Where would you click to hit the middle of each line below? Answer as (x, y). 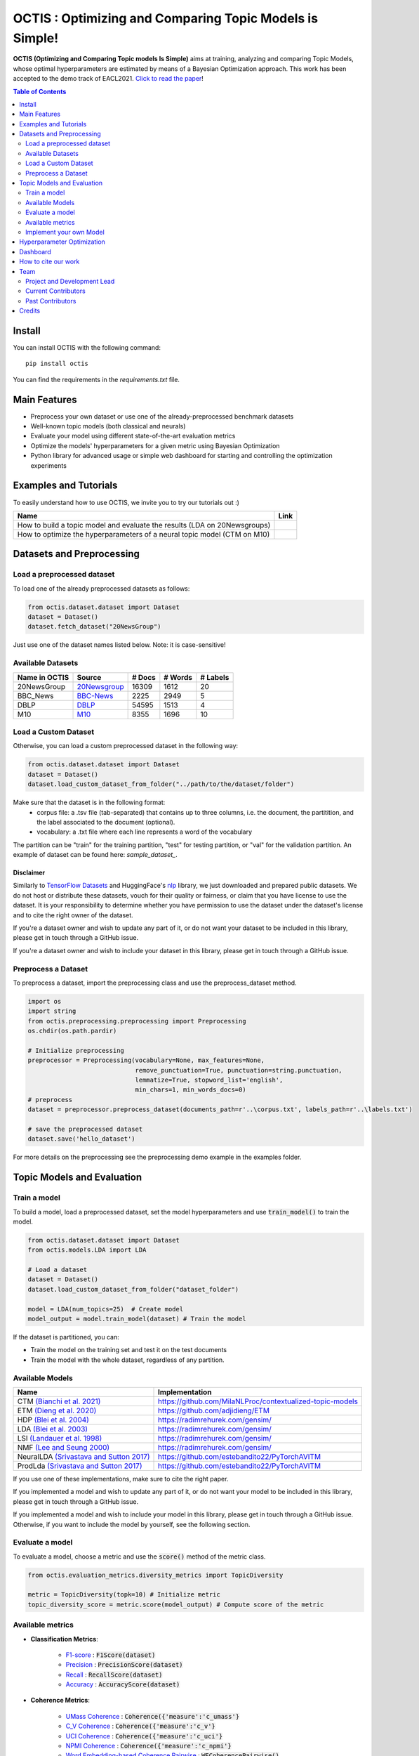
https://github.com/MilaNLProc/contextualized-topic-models (258, 1401)
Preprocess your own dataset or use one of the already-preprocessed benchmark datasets (162, 416)
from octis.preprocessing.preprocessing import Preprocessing (137, 1021)
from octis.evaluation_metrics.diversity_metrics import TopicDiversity (155, 1575)
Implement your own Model (65, 232)
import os (45, 1001)
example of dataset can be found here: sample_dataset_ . (95, 855)
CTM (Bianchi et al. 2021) (59, 1401)
